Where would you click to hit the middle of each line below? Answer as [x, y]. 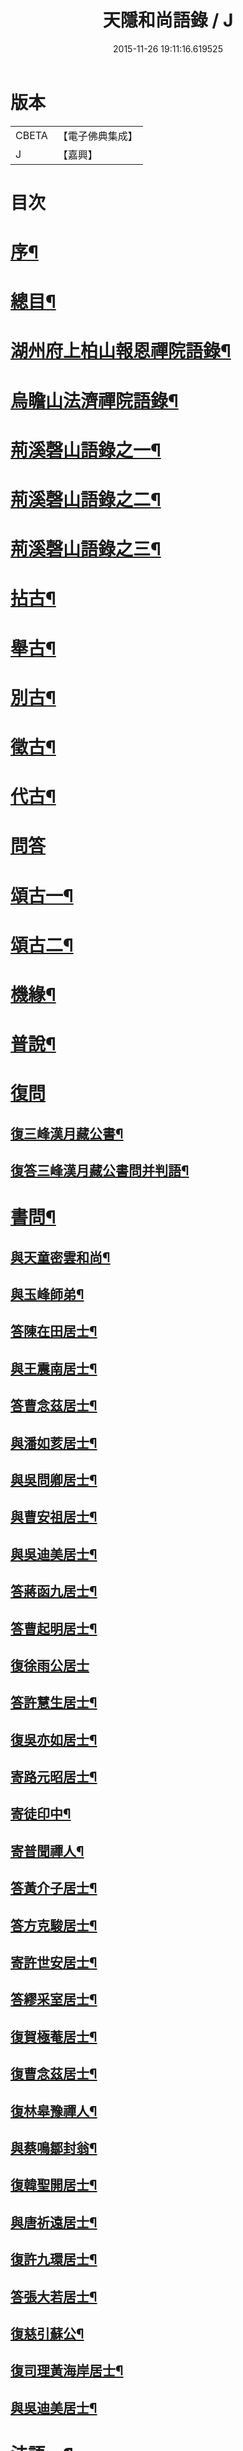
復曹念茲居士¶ [54, 2074]
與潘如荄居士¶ [54, 1442]
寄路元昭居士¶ [54, 1777]
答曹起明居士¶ [54, 1628]
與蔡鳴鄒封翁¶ [54, 2147]
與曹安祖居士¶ [54, 1517]
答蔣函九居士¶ [54, 1591]
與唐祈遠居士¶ [54, 2222]
